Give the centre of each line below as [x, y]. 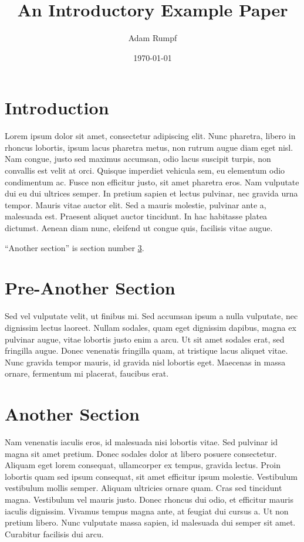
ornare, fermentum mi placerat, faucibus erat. [87, 373]
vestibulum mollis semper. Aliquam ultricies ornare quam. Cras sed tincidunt [143, 488]
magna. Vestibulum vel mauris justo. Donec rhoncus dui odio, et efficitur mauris [149, 499]
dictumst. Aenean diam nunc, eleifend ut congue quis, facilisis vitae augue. [139, 228]
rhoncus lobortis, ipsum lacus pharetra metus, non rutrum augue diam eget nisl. [149, 147]
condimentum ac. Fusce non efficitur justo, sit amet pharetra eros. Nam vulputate [152, 182]
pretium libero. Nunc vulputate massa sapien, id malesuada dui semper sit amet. [150, 522]
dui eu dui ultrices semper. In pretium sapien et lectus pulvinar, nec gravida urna [151, 193]
